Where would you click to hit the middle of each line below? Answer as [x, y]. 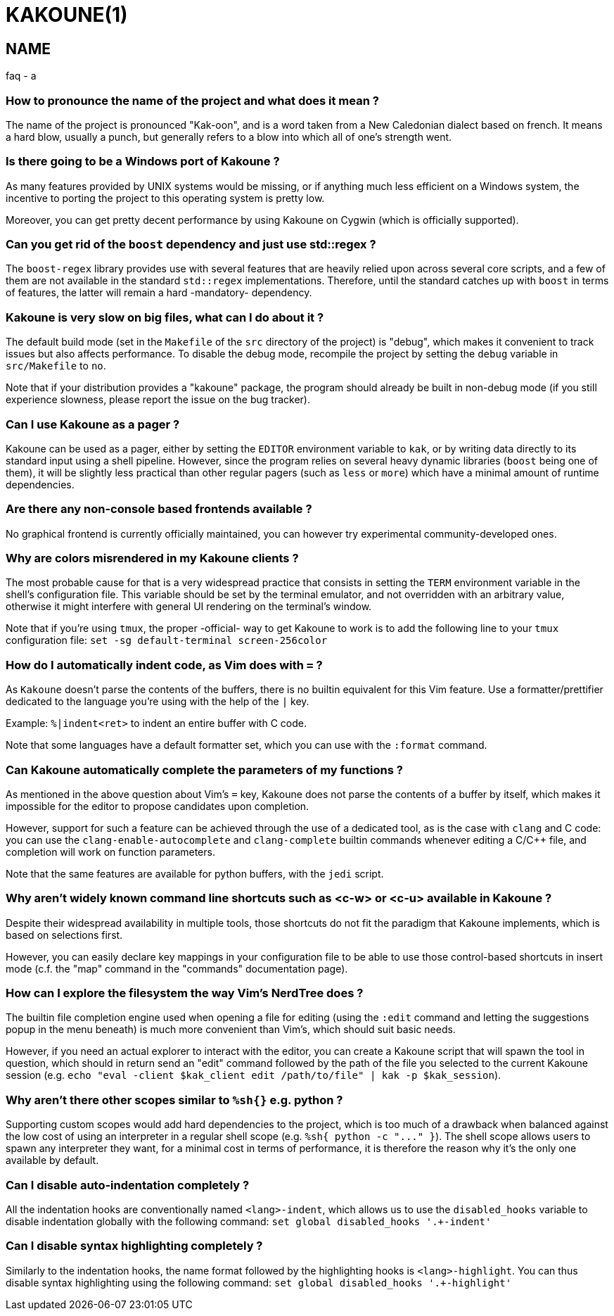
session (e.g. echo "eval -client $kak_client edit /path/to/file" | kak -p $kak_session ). [254, 1075]
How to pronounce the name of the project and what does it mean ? [192, 100]
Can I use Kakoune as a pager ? [93, 424]
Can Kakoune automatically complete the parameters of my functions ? [204, 770]
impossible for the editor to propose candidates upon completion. [158, 806]
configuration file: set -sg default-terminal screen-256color [167, 640]
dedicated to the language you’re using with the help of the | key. [158, 702]
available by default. [52, 1160]
